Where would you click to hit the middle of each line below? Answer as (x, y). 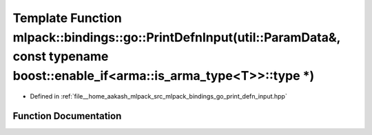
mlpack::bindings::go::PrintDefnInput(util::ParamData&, (177, 37)
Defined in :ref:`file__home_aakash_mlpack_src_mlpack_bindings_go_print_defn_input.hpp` (158, 96)
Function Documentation (67, 116)
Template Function (67, 18)
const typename (61, 57)
